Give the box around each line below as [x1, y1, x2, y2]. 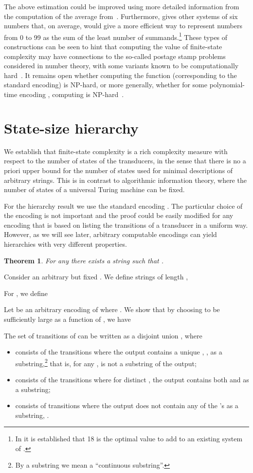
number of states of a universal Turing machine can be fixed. [4, 184, 185, 195]
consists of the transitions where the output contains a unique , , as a [15, 347, 222, 357]
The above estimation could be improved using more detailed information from [4, 1, 239, 11]
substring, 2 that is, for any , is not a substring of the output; [15, 356, 197, 368]
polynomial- [209, 79, 245, 90]
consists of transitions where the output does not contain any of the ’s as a [15, 400, 238, 411]
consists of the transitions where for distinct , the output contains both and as [15, 374, 249, 385]
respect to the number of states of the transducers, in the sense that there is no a [4, 156, 246, 166]
